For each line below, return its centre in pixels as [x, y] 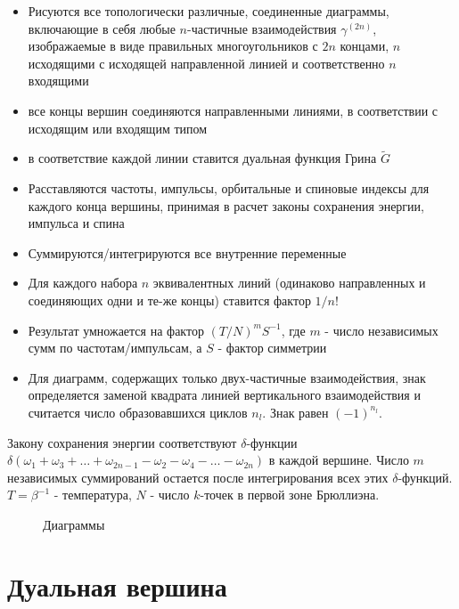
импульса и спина [76, 223]
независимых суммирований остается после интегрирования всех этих [198, 477]
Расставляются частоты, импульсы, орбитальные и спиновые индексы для [229, 187]
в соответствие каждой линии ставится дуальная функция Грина [202, 158]
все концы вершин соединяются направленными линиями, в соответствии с [233, 110]
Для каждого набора [83, 283]
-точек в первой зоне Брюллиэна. [290, 495]
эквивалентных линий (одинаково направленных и [289, 283]
